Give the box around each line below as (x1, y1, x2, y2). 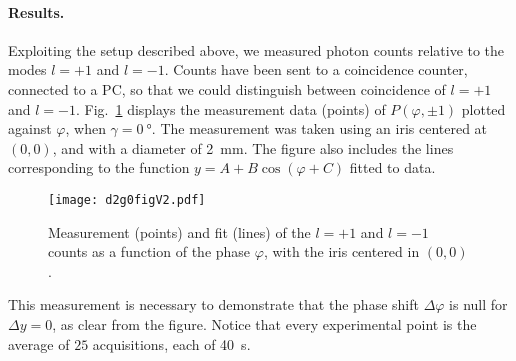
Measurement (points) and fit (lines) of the (48, 221, 311, 242)
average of (8, 333, 70, 354)
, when (65, 118, 106, 139)
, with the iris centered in (263, 241, 420, 262)
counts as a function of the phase (48, 241, 251, 262)
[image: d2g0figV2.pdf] (48, 192, 206, 207)
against (8, 118, 52, 139)
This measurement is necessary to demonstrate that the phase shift (8, 294, 419, 315)
